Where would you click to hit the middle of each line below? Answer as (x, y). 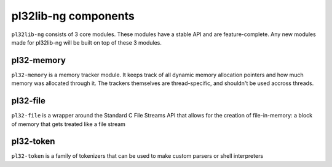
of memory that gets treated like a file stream (69, 124)
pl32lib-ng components (73, 16)
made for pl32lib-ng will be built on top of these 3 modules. (87, 42)
